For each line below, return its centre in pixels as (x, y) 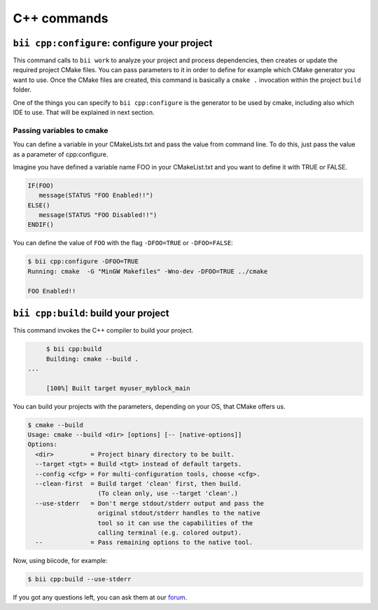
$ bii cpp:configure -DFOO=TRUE (83, 262)
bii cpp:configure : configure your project (113, 43)
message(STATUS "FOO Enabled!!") (96, 195)
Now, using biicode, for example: (60, 561)
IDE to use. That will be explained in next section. (84, 113)
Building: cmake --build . (92, 359)
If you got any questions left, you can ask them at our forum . (100, 597)
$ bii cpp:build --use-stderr (79, 579)
